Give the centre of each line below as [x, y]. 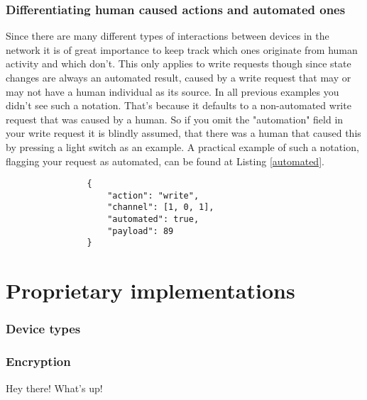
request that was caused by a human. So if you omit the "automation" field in [175, 119]
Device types [43, 329]
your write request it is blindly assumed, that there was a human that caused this [183, 133]
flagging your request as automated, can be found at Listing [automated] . [165, 161]
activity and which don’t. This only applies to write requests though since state [179, 63]
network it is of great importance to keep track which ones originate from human [182, 49]
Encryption [38, 361]
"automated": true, [153, 220]
